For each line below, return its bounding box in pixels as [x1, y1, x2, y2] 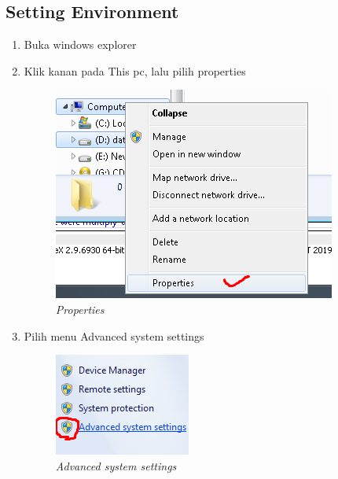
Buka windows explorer [24, 36, 137, 53]
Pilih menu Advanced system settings [24, 327, 204, 344]
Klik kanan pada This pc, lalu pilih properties [24, 62, 246, 79]
